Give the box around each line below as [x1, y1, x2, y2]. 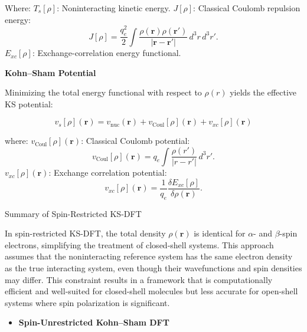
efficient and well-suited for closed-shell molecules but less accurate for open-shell [5, 285, 298, 297]
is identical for [194, 227, 246, 239]
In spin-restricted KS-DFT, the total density [5, 227, 166, 239]
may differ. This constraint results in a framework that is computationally [5, 273, 273, 285]
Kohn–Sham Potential [5, 66, 96, 78]
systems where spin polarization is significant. [5, 296, 170, 308]
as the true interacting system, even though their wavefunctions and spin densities [5, 261, 302, 274]
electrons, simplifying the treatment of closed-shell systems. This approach [5, 238, 274, 251]
